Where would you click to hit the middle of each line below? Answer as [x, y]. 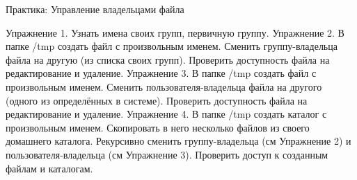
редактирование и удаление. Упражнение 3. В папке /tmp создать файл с [161, 73]
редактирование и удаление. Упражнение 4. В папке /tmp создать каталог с [166, 114]
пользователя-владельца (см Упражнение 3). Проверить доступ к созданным [167, 154]
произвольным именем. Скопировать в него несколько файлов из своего [158, 127]
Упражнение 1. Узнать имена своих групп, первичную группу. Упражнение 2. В [175, 32]
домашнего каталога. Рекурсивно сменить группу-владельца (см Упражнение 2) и [178, 141]
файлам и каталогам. [49, 168]
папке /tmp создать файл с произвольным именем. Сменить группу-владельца [172, 46]
